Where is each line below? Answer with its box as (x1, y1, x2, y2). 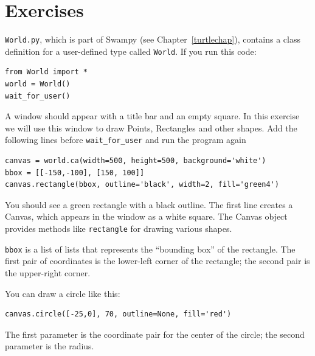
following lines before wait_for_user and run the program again (5, 133, 246, 146)
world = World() (5, 80, 71, 89)
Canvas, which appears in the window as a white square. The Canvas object (5, 210, 288, 223)
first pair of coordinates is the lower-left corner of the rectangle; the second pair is (5, 254, 310, 267)
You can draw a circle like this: (5, 287, 120, 299)
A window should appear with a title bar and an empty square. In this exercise (5, 110, 300, 122)
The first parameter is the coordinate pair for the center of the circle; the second (5, 327, 305, 340)
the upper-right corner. (5, 266, 91, 279)
